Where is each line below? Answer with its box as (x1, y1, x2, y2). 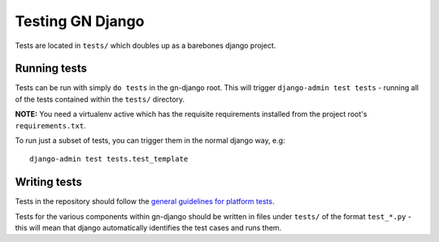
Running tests (15, 62, 88, 76)
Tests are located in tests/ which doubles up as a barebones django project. (15, 41, 276, 50)
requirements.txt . (15, 120, 86, 130)
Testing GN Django (15, 12, 145, 30)
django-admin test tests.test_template (29, 154, 189, 164)
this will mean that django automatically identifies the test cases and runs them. (15, 223, 282, 233)
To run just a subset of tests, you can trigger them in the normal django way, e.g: (15, 136, 285, 145)
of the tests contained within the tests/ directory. (15, 94, 185, 104)
